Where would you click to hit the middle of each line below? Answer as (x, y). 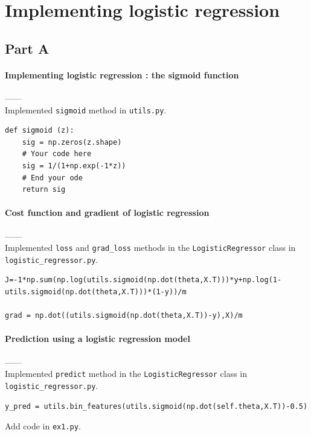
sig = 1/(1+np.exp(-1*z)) (74, 166)
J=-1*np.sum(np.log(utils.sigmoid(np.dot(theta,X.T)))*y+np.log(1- (143, 280)
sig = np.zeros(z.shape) (72, 142)
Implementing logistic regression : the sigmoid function (122, 74)
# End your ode (52, 178)
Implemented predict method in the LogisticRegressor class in (126, 374)
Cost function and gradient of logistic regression (107, 213)
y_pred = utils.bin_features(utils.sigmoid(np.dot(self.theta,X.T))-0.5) (156, 406)
